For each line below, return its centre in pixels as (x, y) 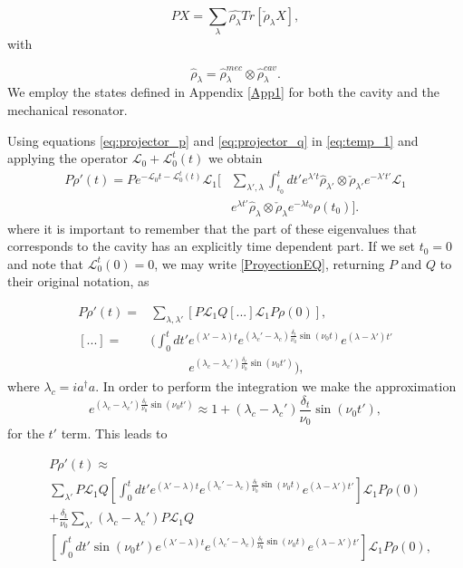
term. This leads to (114, 433)
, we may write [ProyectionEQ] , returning (270, 263)
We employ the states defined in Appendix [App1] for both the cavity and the (224, 92)
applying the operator (68, 158)
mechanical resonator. (68, 110)
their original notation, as (78, 281)
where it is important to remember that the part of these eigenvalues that (212, 228)
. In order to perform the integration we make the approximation (276, 386)
